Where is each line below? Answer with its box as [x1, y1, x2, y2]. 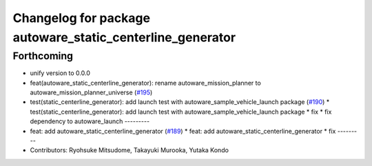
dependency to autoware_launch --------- [30, 117, 150, 125]
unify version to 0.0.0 [30, 69, 91, 77]
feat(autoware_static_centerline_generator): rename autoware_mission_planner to [30, 79, 261, 87]
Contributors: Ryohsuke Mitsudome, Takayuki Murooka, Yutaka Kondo [30, 146, 229, 154]
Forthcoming [12, 50, 74, 62]
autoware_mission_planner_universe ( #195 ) [30, 88, 153, 96]
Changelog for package [12, 10, 151, 25]
